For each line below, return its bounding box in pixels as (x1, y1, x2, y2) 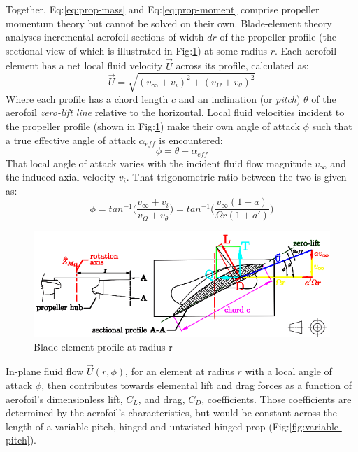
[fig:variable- (289, 418, 342, 433)
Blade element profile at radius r (34, 339, 173, 353)
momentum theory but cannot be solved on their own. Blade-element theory (6, 15, 332, 30)
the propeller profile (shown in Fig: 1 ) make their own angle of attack (6, 118, 300, 133)
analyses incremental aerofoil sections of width (6, 29, 204, 44)
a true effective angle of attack (6, 132, 136, 147)
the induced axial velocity (6, 169, 116, 184)
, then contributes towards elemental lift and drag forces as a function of (41, 378, 352, 393)
